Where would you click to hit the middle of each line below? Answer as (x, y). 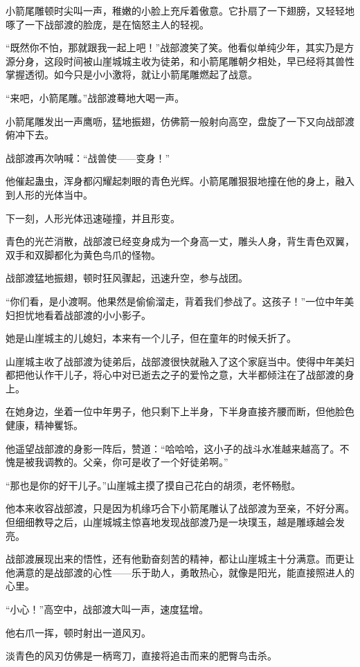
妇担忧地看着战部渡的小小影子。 (78, 314)
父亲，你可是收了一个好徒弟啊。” (155, 462)
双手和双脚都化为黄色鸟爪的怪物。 (83, 254)
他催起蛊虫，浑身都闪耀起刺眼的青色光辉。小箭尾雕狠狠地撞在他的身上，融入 (180, 181)
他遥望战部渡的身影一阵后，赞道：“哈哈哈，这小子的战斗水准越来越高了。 (173, 448)
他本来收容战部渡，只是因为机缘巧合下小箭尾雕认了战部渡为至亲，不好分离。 (180, 508)
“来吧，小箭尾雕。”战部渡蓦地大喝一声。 (95, 97)
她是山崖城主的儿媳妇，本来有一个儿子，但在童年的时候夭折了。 (151, 338)
